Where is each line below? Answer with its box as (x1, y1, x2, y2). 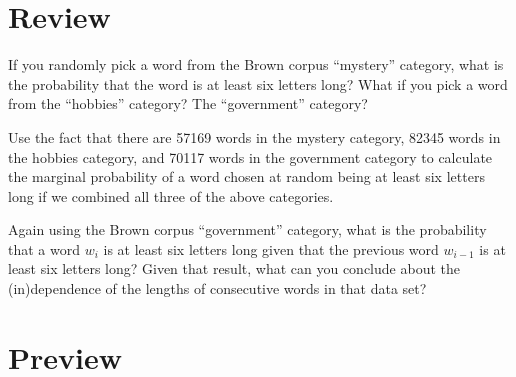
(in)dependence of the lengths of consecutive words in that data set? (8, 278, 427, 299)
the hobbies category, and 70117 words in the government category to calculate (8, 146, 493, 167)
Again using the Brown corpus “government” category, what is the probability (8, 219, 487, 240)
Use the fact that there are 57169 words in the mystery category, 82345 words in (8, 126, 501, 147)
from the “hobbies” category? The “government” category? (8, 93, 368, 114)
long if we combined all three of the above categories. (8, 185, 334, 206)
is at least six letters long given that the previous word (103, 238, 439, 259)
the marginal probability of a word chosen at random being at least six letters (8, 166, 485, 187)
